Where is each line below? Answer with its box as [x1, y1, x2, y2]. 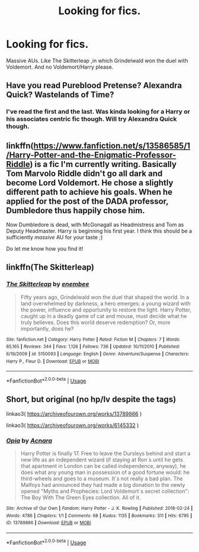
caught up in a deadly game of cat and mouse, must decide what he [20, 312, 187, 319]
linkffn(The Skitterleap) [6, 262, 95, 272]
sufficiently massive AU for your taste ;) [6, 234, 103, 241]
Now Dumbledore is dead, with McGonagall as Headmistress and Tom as [6, 221, 184, 229]
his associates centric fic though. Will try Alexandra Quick [6, 115, 177, 123]
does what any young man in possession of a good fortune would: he [20, 469, 190, 476]
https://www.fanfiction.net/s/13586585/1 [33, 140, 191, 150]
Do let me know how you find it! [6, 245, 84, 252]
